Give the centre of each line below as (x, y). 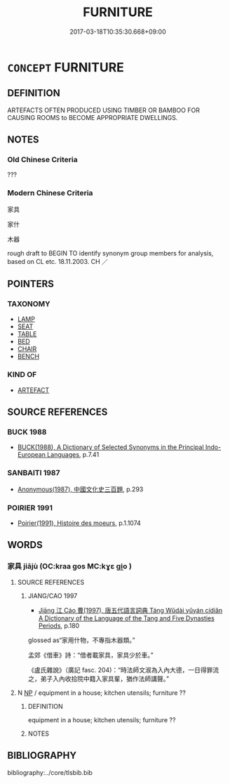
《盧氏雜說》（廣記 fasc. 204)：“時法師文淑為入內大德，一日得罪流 (123, 670)
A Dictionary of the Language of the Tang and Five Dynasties (127, 618)
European (31, 455)
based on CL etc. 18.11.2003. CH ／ (58, 261)
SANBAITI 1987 (34, 473)
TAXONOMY (29, 304)
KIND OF (22, 375)
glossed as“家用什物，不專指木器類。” (81, 640)
